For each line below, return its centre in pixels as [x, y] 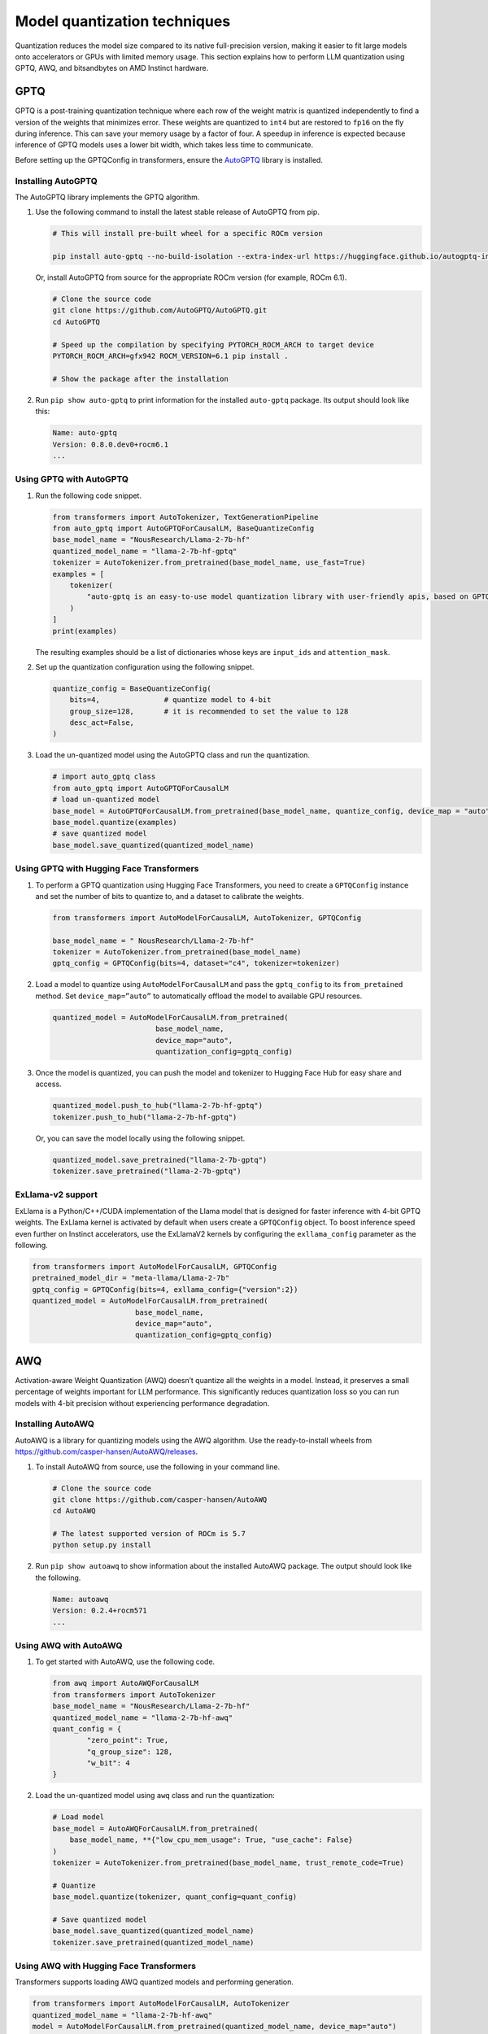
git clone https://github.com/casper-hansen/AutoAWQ [160, 1499]
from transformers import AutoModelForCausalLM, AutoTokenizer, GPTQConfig [207, 918]
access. [48, 1084]
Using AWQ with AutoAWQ [69, 1645]
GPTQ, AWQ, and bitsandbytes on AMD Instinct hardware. [112, 68]
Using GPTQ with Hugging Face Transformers [107, 869]
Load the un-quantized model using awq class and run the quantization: [155, 1796]
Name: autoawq [81, 1599]
